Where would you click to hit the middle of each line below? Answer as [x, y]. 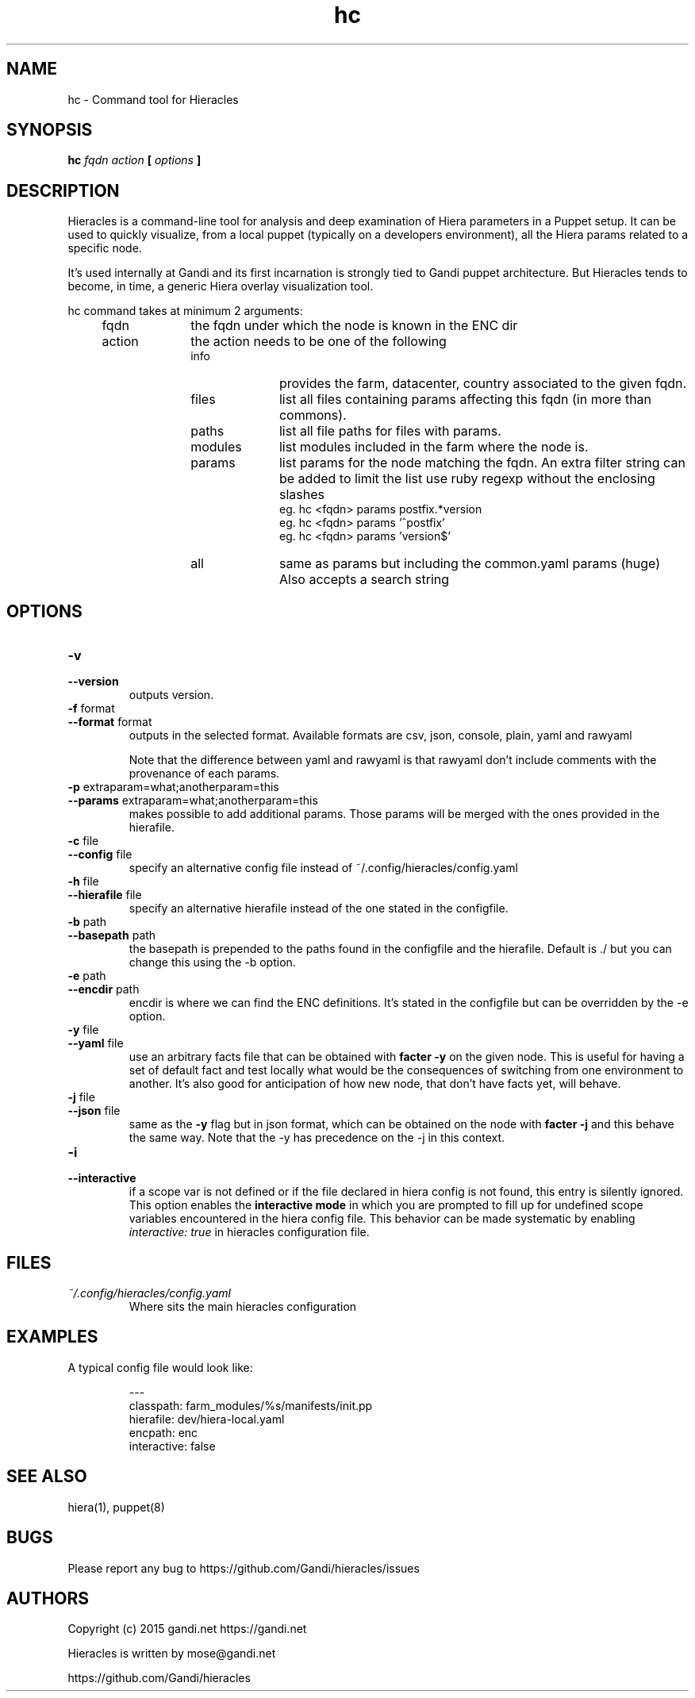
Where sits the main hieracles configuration [243, 1306]
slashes [301, 495]
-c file [83, 841]
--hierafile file [105, 895]
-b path [87, 922]
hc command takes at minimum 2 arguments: [185, 311]
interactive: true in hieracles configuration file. [249, 1232]
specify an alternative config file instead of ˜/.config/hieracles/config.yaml [323, 868]
